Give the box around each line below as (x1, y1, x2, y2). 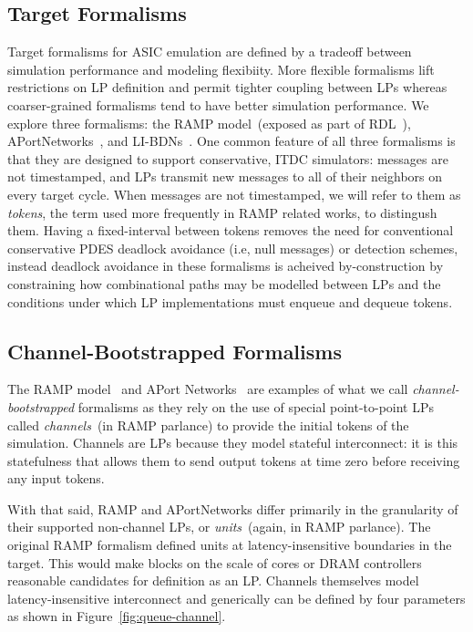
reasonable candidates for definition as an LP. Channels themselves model (7, 571, 419, 590)
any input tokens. (7, 469, 105, 488)
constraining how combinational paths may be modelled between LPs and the (7, 274, 441, 293)
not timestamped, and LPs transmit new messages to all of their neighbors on (7, 167, 443, 186)
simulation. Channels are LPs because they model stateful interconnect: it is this (7, 433, 458, 452)
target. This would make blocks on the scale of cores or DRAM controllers (7, 553, 422, 572)
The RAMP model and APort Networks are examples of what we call (7, 379, 408, 399)
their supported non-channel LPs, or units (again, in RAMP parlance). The (7, 517, 431, 536)
